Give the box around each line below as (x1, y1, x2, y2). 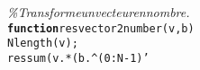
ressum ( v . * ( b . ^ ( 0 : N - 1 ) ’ (7, 51, 150, 65)
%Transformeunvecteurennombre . (7, 3, 190, 21)
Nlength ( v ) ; (7, 37, 78, 50)
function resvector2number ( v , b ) (7, 22, 195, 35)
